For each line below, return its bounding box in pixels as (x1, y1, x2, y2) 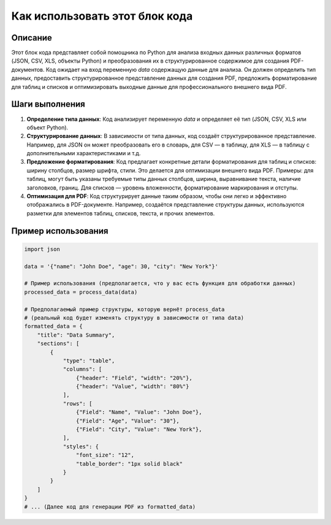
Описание (11, 33, 52, 43)
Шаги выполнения (11, 99, 85, 110)
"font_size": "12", (75, 451, 135, 459)
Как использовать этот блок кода (11, 9, 193, 23)
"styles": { (63, 443, 99, 450)
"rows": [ (63, 400, 93, 407)
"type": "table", (63, 357, 115, 364)
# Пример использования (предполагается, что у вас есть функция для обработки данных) (24, 280, 296, 287)
